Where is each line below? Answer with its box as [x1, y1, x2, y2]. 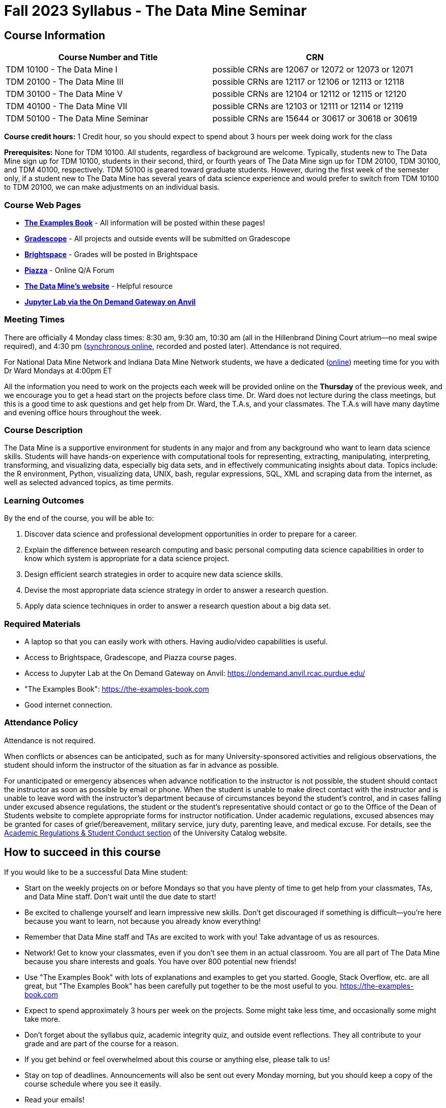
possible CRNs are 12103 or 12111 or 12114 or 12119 [212, 101, 404, 112]
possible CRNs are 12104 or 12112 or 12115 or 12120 [212, 89, 407, 99]
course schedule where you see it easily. [24, 1079, 162, 1088]
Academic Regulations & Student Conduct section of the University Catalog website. [4, 828, 287, 837]
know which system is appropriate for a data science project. [24, 554, 229, 563]
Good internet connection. [24, 700, 113, 709]
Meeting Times [4, 314, 65, 325]
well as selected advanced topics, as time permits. [4, 478, 174, 487]
